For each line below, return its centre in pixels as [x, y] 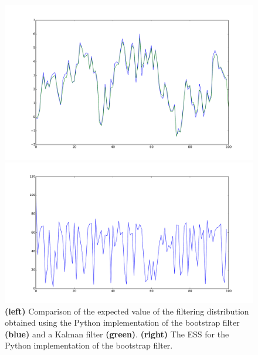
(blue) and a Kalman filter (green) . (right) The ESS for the [117, 334]
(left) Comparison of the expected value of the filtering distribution [127, 311]
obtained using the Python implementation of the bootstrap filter [122, 322]
